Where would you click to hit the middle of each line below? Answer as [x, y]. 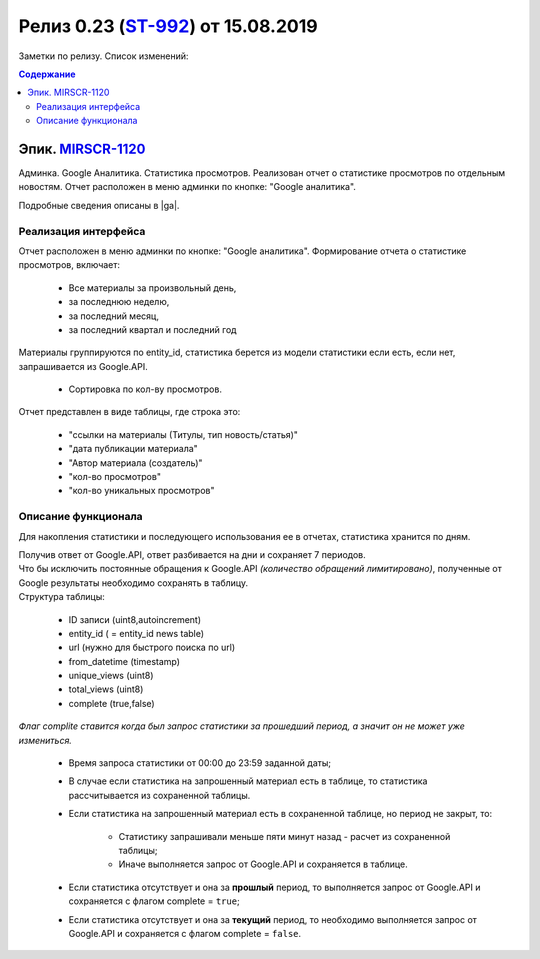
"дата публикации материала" [133, 449]
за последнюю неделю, [119, 302]
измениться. [45, 740]
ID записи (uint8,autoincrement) [135, 619]
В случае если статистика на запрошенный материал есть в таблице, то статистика [248, 781]
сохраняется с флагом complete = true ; [154, 901]
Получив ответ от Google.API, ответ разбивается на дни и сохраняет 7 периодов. [192, 554]
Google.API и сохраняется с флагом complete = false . [185, 933]
